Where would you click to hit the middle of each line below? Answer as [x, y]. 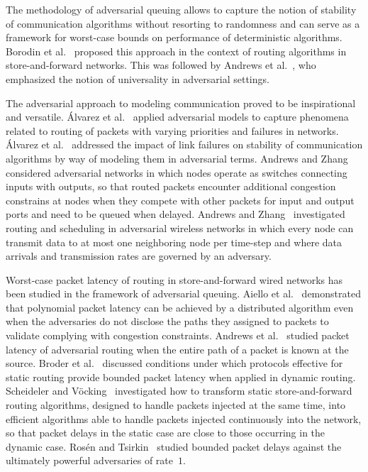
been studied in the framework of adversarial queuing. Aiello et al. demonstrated [183, 293]
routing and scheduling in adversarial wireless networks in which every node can [180, 227]
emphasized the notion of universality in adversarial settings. [138, 78]
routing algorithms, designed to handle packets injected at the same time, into [176, 405]
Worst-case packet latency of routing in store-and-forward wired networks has [174, 279]
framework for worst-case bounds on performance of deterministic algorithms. [174, 37]
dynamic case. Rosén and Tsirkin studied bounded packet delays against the [174, 446]
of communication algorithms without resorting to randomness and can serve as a [183, 23]
